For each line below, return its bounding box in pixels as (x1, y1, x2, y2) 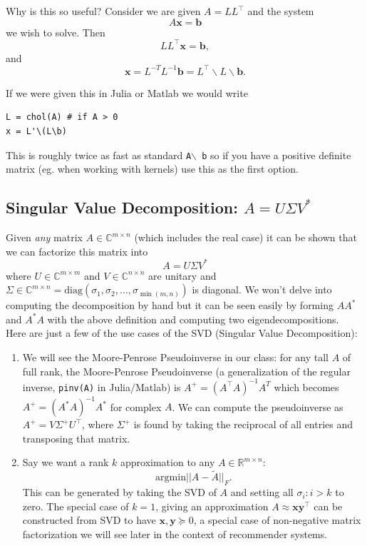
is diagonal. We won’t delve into (192, 282, 332, 297)
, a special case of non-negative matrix (193, 512, 361, 527)
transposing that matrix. (22, 430, 130, 445)
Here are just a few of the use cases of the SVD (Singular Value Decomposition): (6, 325, 358, 340)
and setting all (230, 485, 294, 500)
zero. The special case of (22, 498, 129, 513)
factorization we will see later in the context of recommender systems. (22, 526, 328, 541)
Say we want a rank (22, 455, 109, 470)
